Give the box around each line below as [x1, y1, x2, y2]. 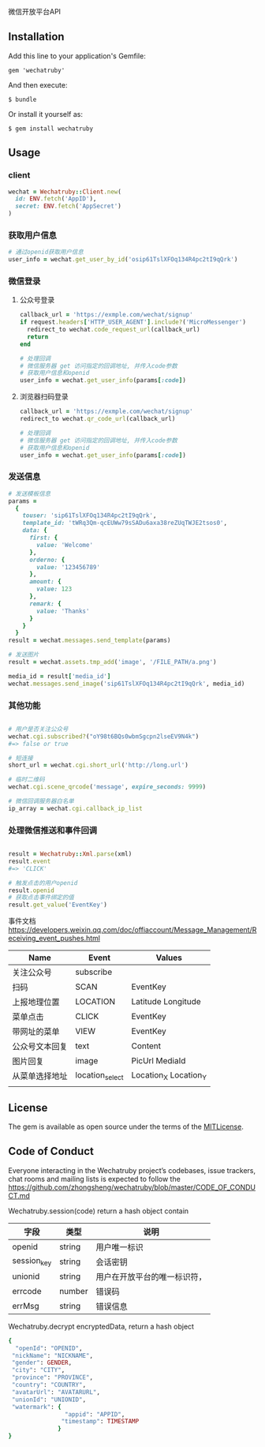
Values [155, 952, 183, 963]
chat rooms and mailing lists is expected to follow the [8, 1174, 181, 1183]
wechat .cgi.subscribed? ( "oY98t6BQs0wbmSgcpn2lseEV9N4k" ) [8, 733, 200, 740]
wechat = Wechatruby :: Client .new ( [8, 188, 122, 196]
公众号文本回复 [12, 1041, 69, 1052]
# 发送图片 [8, 650, 39, 659]
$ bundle [8, 96, 37, 103]
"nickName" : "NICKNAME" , [11, 1351, 93, 1359]
